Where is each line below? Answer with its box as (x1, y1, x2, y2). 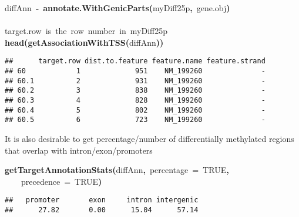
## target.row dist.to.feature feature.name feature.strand (5, 57, 266, 66)
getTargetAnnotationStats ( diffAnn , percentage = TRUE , (5, 164, 229, 176)
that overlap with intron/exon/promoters (5, 144, 153, 156)
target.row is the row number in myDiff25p (5, 25, 168, 37)
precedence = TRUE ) (21, 175, 102, 187)
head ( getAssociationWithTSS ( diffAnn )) (5, 36, 164, 48)
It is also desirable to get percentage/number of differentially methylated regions (5, 132, 294, 144)
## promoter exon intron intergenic (5, 196, 199, 205)
